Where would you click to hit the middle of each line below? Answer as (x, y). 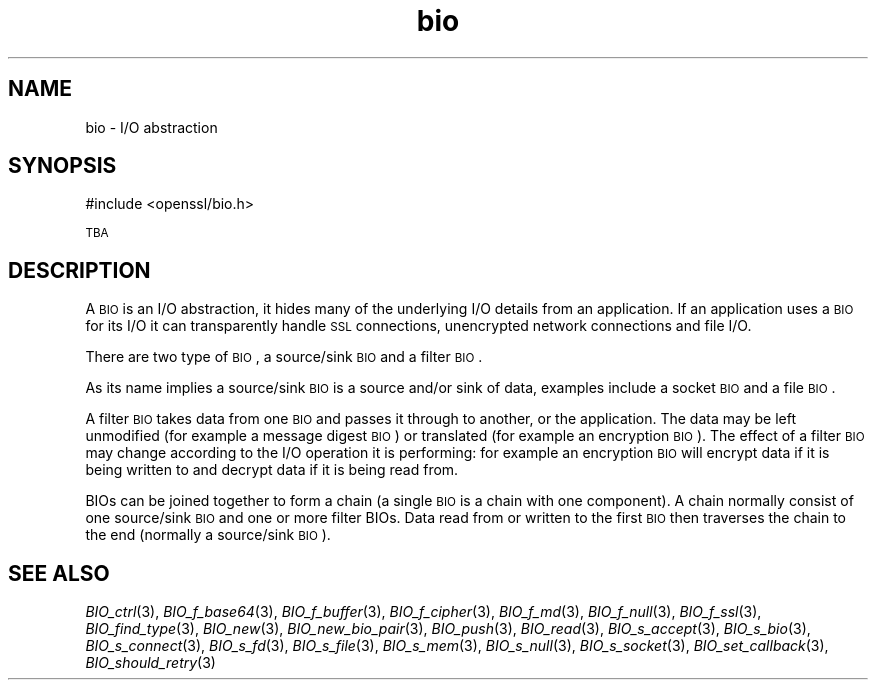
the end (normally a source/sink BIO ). (208, 535)
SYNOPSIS (62, 166)
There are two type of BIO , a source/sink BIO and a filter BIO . (284, 357)
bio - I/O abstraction (151, 127)
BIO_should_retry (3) (150, 663)
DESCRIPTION (79, 270)
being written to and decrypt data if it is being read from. (272, 470)
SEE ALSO (59, 573)
